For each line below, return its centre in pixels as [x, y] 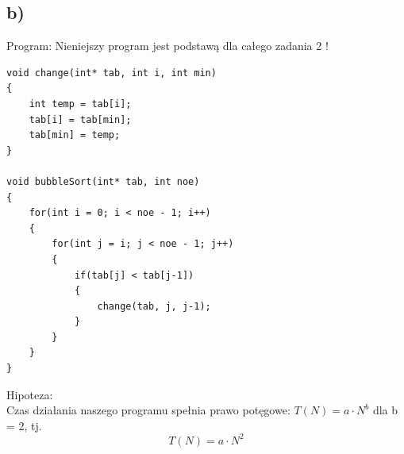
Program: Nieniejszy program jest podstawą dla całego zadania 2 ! [167, 46]
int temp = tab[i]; [80, 104]
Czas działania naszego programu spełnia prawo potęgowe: [148, 410]
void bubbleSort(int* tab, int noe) [103, 181]
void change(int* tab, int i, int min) [112, 73]
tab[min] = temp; [75, 135]
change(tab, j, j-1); [154, 306]
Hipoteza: [30, 394]
